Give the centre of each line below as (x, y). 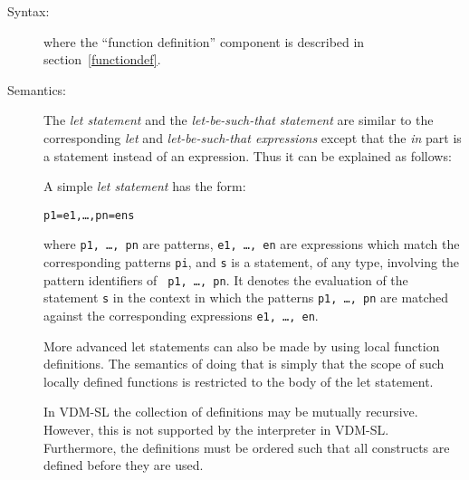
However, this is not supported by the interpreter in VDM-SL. (216, 430)
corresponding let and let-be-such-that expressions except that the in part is (253, 137)
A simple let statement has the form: (145, 186)
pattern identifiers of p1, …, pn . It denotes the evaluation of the (226, 279)
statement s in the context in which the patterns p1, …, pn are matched (246, 298)
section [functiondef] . (102, 59)
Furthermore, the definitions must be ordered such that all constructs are (247, 447)
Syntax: (29, 11)
